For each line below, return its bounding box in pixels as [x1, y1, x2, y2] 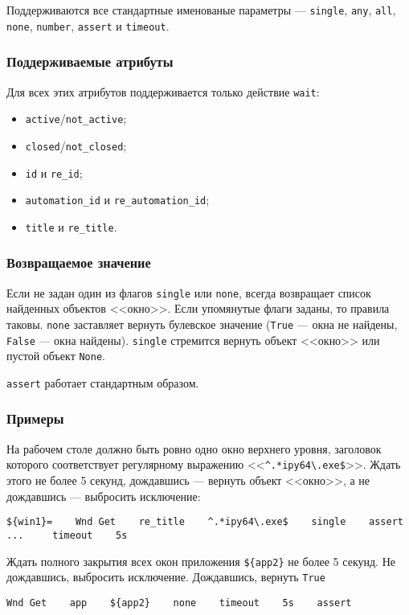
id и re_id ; [25, 164, 83, 181]
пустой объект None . [6, 347, 105, 364]
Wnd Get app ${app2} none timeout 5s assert [6, 597, 352, 609]
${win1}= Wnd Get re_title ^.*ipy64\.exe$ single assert [6, 516, 403, 528]
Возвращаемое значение [6, 252, 151, 273]
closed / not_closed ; [25, 137, 127, 154]
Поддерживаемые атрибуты [6, 51, 174, 72]
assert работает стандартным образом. [6, 374, 199, 391]
